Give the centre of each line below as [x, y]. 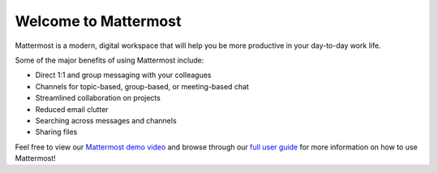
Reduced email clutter [72, 109]
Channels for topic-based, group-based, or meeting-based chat [142, 86]
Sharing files [56, 132]
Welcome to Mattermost [98, 21]
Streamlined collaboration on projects [98, 98]
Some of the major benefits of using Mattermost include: [109, 60]
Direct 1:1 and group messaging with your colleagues [123, 75]
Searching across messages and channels [106, 120]
